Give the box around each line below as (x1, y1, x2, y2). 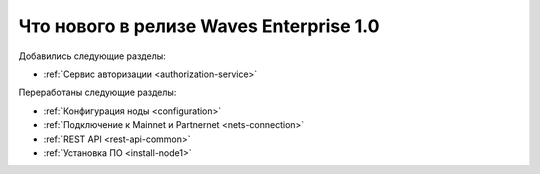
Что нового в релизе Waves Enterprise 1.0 (18, 15, 380, 37)
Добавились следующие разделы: (18, 50, 167, 62)
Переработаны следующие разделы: (18, 86, 177, 99)
